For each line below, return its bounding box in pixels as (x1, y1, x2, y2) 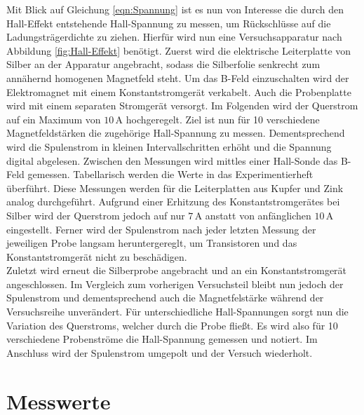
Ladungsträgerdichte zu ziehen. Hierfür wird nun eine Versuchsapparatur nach (6, 29, 342, 44)
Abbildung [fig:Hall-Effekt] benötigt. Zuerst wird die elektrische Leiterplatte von (6, 43, 351, 57)
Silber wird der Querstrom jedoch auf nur (6, 207, 185, 222)
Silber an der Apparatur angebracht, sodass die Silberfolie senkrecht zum (6, 57, 321, 72)
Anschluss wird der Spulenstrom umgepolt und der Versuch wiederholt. (6, 345, 313, 360)
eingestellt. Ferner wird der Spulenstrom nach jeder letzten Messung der (6, 222, 316, 236)
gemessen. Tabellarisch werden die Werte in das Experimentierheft (27, 167, 314, 182)
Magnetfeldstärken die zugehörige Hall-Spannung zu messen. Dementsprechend (6, 125, 345, 140)
